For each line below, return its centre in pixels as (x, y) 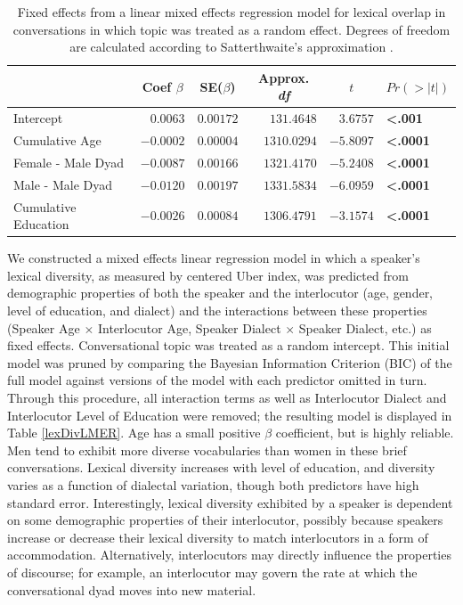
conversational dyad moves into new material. (132, 589)
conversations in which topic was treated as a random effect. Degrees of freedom (231, 29)
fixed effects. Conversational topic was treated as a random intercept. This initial (228, 345)
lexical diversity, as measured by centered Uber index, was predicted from (208, 275)
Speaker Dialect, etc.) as (365, 327)
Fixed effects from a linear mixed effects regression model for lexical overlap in (231, 12)
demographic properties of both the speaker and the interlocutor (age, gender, (220, 293)
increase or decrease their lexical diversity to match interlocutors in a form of (218, 537)
